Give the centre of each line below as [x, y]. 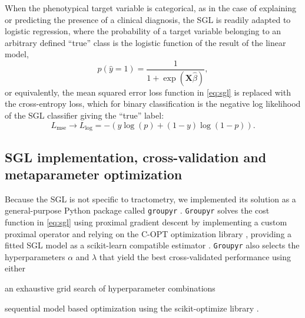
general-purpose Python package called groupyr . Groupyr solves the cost [137, 210]
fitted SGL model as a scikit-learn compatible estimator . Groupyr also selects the [152, 245]
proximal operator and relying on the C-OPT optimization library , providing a [148, 233]
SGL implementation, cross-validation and [136, 157]
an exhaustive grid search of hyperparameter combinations [110, 288]
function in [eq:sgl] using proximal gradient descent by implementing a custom [146, 222]
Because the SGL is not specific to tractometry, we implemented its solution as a [150, 199]
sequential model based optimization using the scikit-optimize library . [132, 308]
